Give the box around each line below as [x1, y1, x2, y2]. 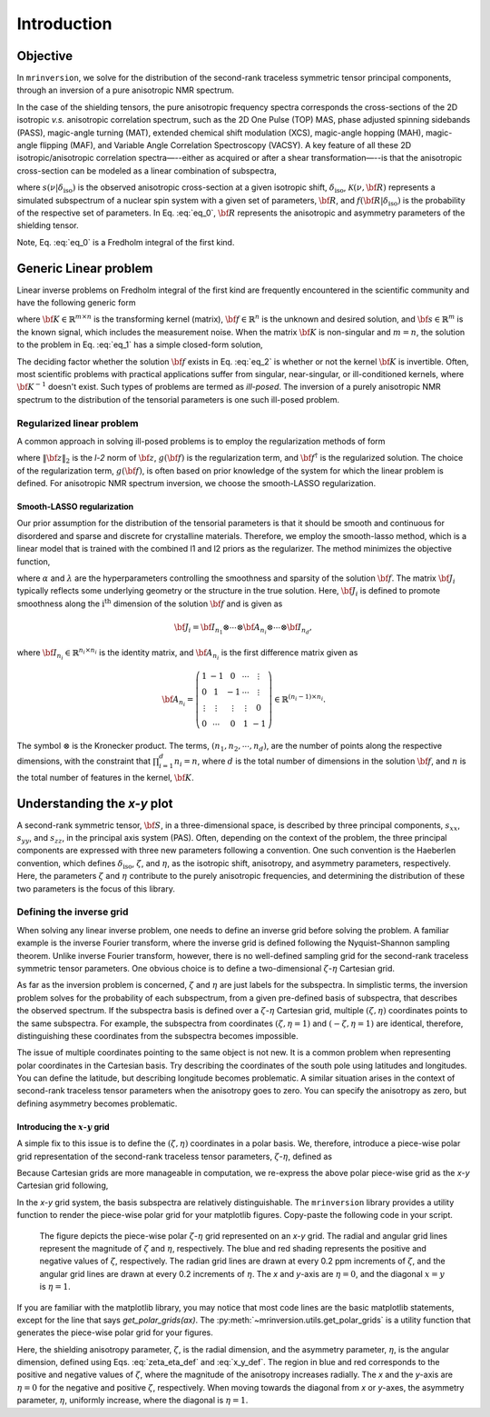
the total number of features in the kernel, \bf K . [16, 772, 194, 783]
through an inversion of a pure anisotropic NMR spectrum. [16, 85, 235, 95]
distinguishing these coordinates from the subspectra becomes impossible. [16, 1030, 299, 1041]
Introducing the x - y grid [16, 1121, 110, 1132]
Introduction [16, 14, 113, 34]
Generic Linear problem [16, 260, 153, 276]
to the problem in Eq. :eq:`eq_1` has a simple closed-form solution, [16, 339, 263, 350]
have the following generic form [16, 297, 136, 308]
